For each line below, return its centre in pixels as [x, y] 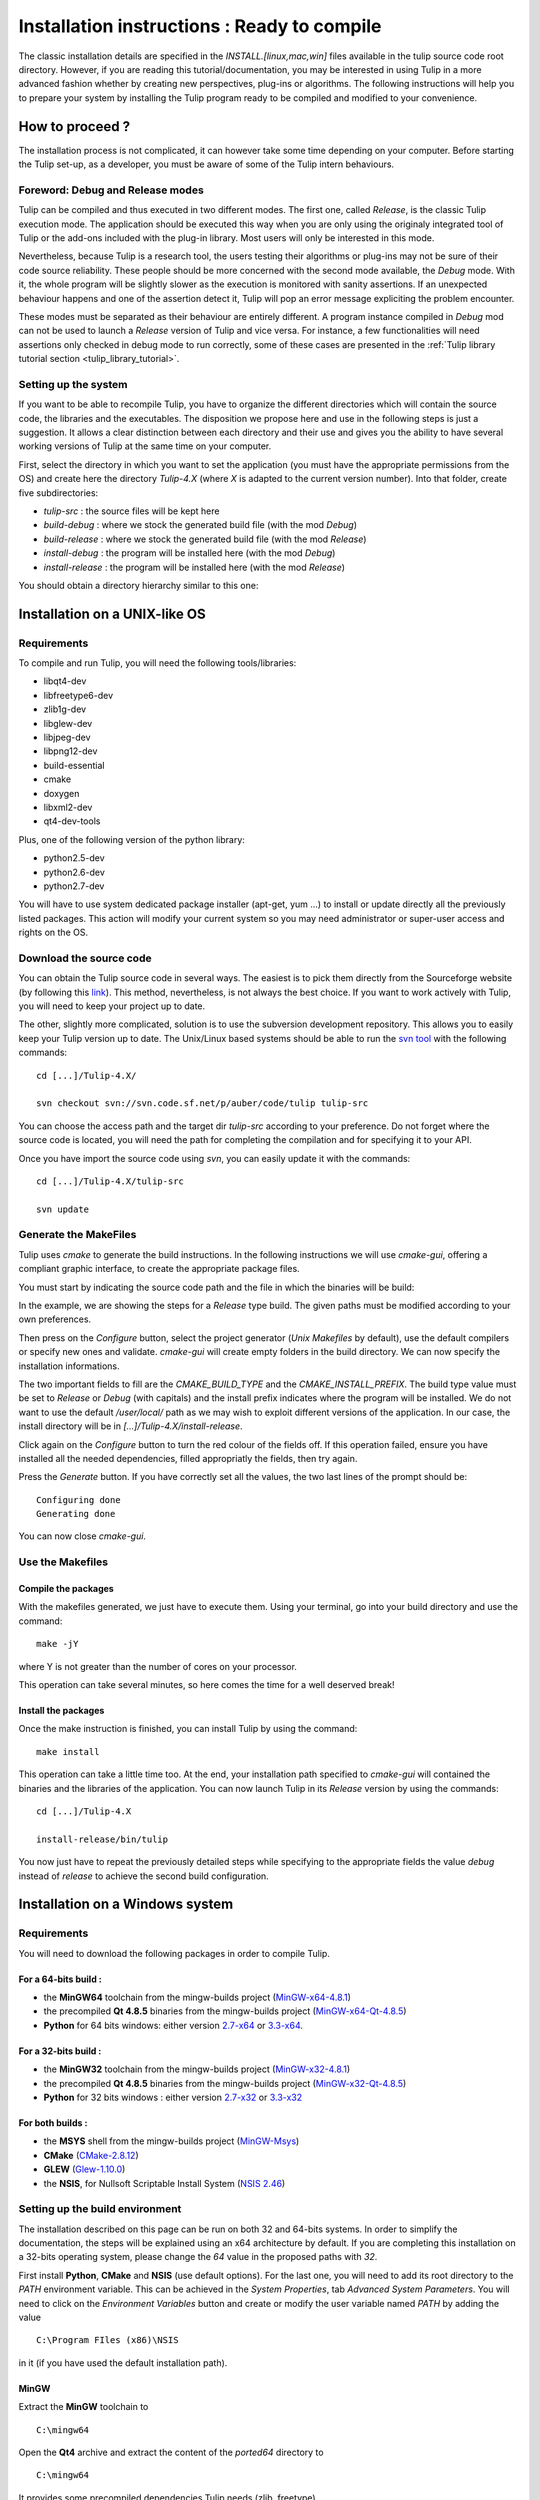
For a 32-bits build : [60, 2051]
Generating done [76, 1514]
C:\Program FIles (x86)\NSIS [107, 2340]
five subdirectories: [58, 492]
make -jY [57, 1644]
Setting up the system [73, 384]
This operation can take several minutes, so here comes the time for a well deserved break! [206, 1684]
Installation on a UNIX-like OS [112, 613]
